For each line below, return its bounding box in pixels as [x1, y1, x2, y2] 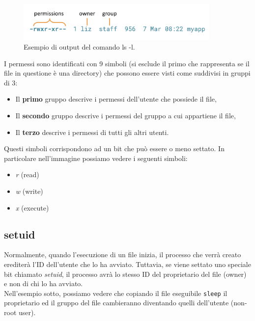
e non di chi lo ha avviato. [4, 278, 83, 289]
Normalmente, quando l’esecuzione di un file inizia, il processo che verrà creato [4, 249, 241, 260]
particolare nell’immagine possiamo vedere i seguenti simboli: [4, 153, 188, 163]
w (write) [15, 186, 43, 196]
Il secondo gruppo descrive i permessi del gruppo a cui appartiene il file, [15, 110, 236, 121]
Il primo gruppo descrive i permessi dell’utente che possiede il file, [15, 94, 217, 104]
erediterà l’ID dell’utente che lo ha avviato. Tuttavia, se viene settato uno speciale [4, 259, 251, 269]
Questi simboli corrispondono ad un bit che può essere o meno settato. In [4, 143, 225, 154]
